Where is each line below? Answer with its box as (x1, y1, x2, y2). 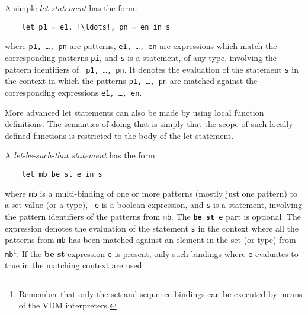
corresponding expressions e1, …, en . (5, 86, 142, 98)
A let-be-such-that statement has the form (5, 149, 155, 161)
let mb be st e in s (21, 170, 102, 178)
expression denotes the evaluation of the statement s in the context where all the (5, 222, 299, 234)
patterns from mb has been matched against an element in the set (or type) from (5, 233, 296, 246)
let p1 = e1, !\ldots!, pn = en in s (21, 22, 171, 31)
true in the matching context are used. (5, 259, 145, 271)
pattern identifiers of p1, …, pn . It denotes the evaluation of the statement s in (5, 63, 299, 75)
